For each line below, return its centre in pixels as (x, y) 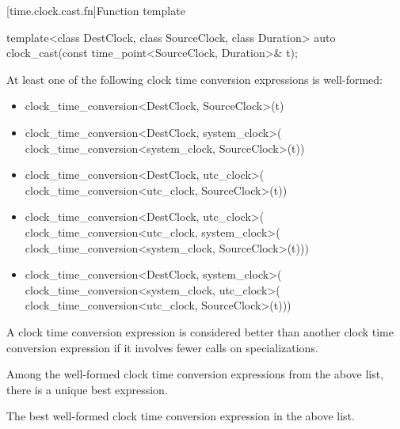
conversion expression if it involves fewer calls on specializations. (162, 347)
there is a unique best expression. (87, 389)
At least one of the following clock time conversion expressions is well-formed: (194, 79)
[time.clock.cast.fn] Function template (96, 10)
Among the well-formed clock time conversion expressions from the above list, (195, 374)
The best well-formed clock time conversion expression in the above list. (181, 416)
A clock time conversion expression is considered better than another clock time (200, 331)
